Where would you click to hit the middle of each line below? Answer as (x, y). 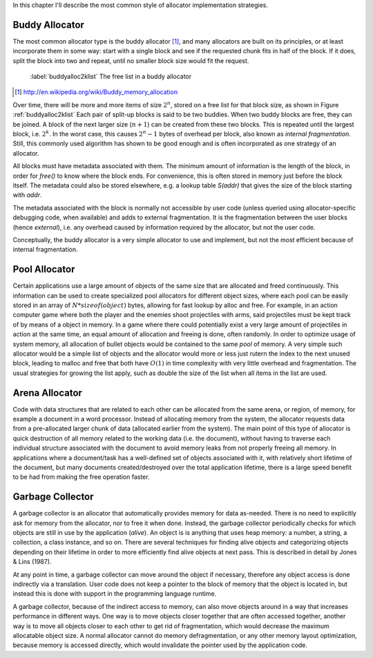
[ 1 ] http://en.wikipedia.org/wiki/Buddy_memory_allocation (96, 92)
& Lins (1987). (32, 562)
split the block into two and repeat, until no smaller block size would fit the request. (131, 61)
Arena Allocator (48, 393)
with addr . (27, 195)
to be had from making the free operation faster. (81, 477)
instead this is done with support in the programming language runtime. (115, 594)
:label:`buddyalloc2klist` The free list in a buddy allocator (111, 77)
